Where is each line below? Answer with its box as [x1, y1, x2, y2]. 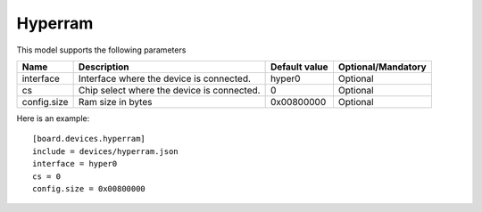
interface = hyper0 [32, 159, 118, 169]
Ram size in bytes [78, 95, 153, 108]
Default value [270, 61, 329, 73]
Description [78, 61, 129, 73]
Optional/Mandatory [337, 61, 428, 73]
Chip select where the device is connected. [78, 84, 261, 96]
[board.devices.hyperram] [32, 134, 146, 144]
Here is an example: [16, 112, 90, 124]
